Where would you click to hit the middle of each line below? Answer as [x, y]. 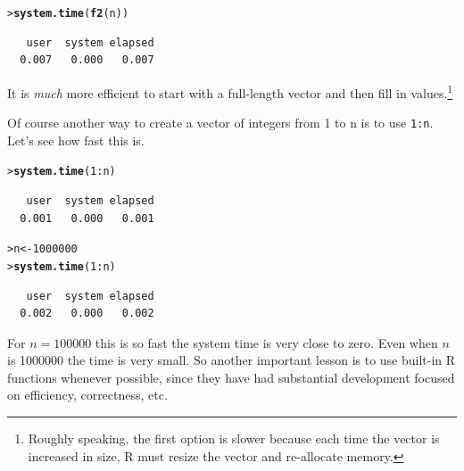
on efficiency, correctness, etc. [87, 395]
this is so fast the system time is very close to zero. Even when [266, 342]
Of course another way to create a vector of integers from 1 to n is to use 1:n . [220, 123]
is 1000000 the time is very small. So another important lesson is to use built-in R [232, 360]
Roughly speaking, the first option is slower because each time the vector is [234, 438]
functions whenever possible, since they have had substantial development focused [231, 377]
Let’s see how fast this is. [76, 140]
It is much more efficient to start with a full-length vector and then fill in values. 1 [230, 91]
